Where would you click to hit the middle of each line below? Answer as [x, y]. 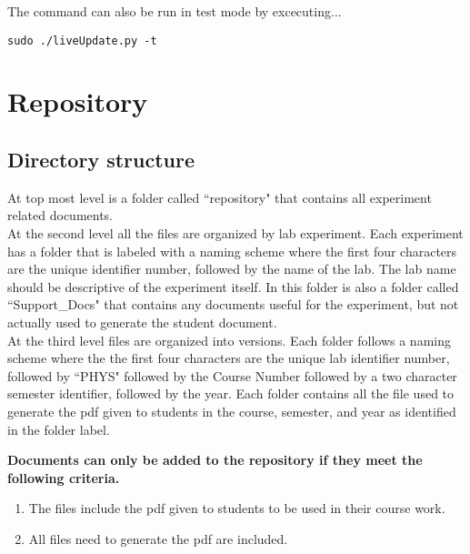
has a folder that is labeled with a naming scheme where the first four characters [232, 251]
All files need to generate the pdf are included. [158, 538]
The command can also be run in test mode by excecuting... [175, 11]
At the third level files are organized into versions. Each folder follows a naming [229, 340]
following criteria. [64, 477]
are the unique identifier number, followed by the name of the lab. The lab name [232, 269]
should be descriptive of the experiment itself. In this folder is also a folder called [233, 286]
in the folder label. [59, 429]
